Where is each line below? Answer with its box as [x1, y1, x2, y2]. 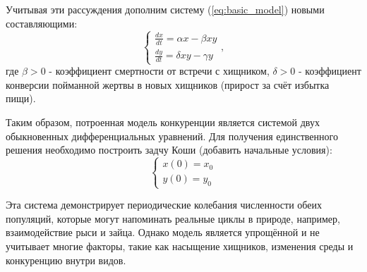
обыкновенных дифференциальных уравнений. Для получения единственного [6, 128, 338, 143]
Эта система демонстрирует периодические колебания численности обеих [6, 197, 322, 212]
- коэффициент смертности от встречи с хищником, [49, 63, 270, 78]
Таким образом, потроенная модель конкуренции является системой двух [6, 115, 320, 130]
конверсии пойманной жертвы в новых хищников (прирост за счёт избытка [6, 77, 330, 92]
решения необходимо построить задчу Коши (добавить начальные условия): [6, 142, 332, 157]
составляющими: [6, 16, 78, 30]
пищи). [6, 91, 36, 106]
